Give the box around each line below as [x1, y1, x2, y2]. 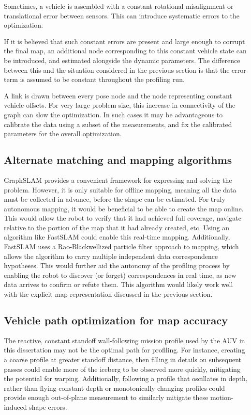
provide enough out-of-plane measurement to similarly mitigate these [4, 392, 208, 402]
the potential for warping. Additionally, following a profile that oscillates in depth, [4, 373, 248, 383]
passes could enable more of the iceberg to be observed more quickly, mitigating [4, 364, 240, 374]
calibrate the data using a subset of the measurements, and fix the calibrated [4, 119, 232, 129]
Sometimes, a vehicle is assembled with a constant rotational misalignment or [4, 1, 234, 11]
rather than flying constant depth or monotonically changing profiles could [4, 383, 225, 393]
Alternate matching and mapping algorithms [4, 152, 232, 167]
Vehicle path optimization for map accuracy [4, 313, 228, 328]
